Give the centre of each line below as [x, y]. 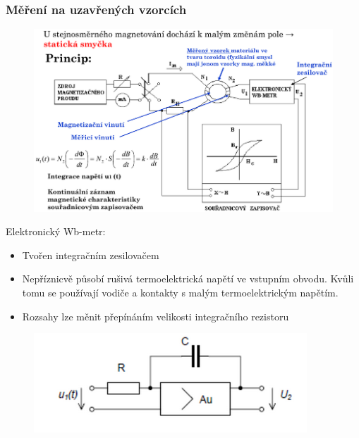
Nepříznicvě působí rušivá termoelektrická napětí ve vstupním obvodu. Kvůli [188, 279]
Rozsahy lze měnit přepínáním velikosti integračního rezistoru [156, 316]
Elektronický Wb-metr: [56, 231]
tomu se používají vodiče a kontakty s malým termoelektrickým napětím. [180, 293]
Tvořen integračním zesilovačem [91, 255]
